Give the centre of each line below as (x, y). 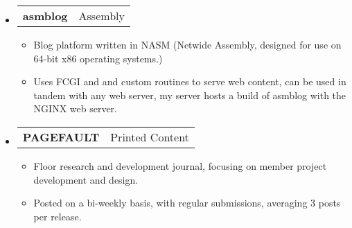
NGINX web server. (75, 108)
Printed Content (150, 137)
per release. (58, 216)
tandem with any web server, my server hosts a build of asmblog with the (190, 95)
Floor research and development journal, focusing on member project (180, 165)
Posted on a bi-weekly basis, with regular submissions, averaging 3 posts (187, 203)
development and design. (86, 179)
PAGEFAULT (61, 137)
